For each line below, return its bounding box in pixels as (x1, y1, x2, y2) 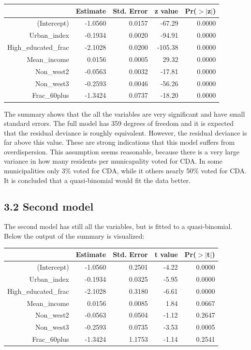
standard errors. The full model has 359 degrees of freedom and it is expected (4, 118, 234, 128)
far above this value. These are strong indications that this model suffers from (4, 137, 235, 147)
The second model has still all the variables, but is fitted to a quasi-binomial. (4, 221, 233, 231)
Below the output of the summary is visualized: (4, 231, 145, 241)
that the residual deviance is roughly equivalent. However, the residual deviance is (4, 127, 247, 137)
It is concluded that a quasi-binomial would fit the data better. (4, 175, 191, 185)
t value (154, 249, 178, 259)
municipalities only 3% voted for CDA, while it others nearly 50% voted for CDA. (4, 166, 247, 176)
